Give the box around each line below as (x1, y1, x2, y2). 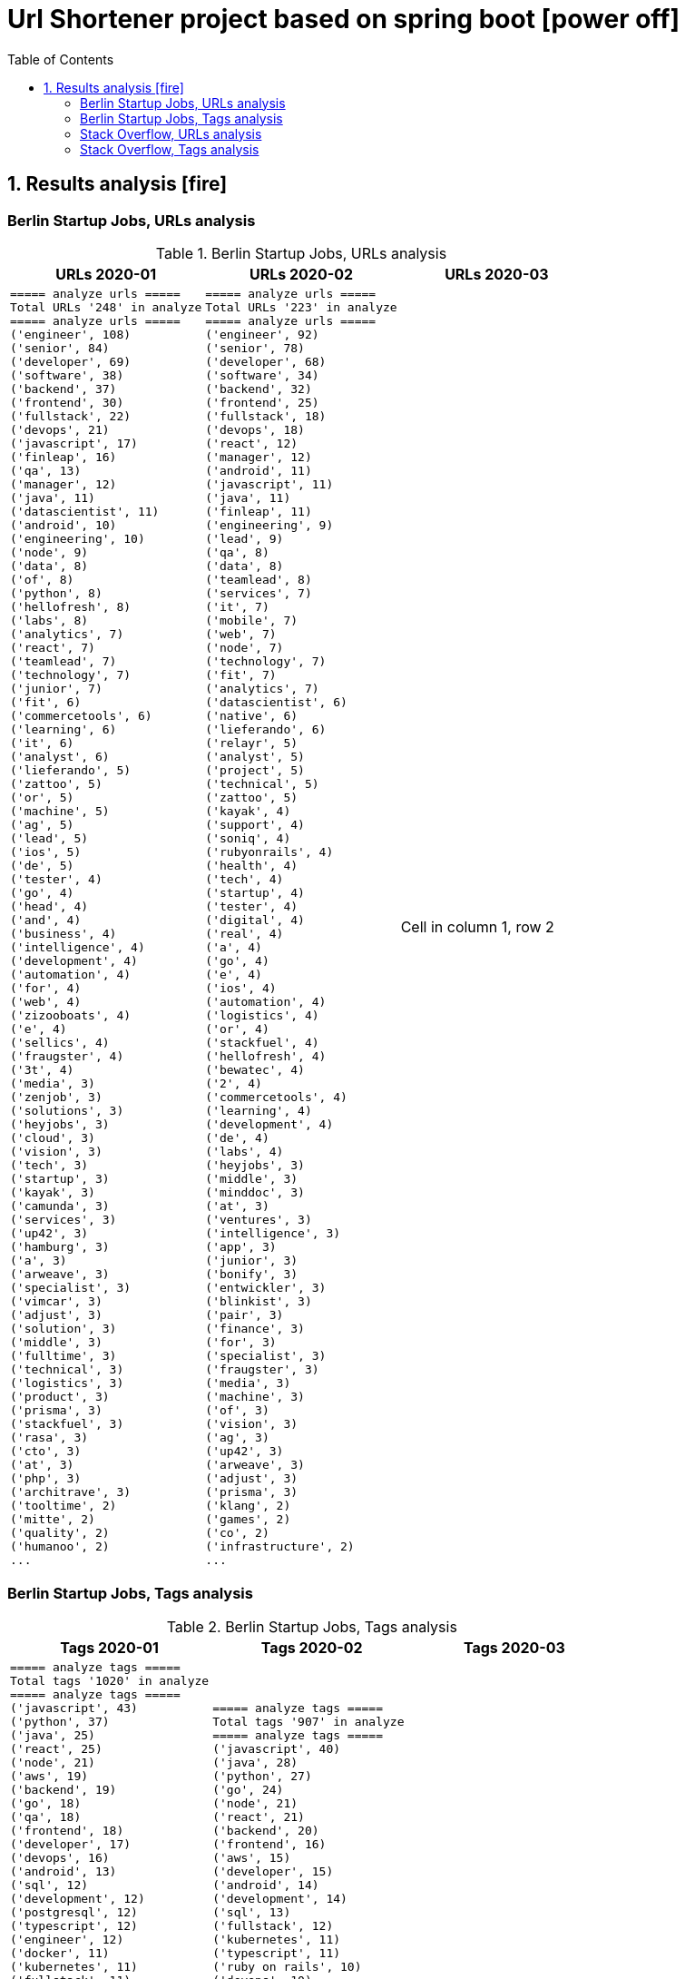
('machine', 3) (205, 1389, 305, 1403)
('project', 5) (205, 763, 305, 777)
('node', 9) (10, 545, 89, 559)
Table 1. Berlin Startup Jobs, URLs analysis (155, 243, 447, 262)
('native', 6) (205, 708, 298, 723)
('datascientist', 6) (205, 694, 347, 709)
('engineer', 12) (10, 1932, 124, 1946)
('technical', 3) (10, 1362, 124, 1376)
